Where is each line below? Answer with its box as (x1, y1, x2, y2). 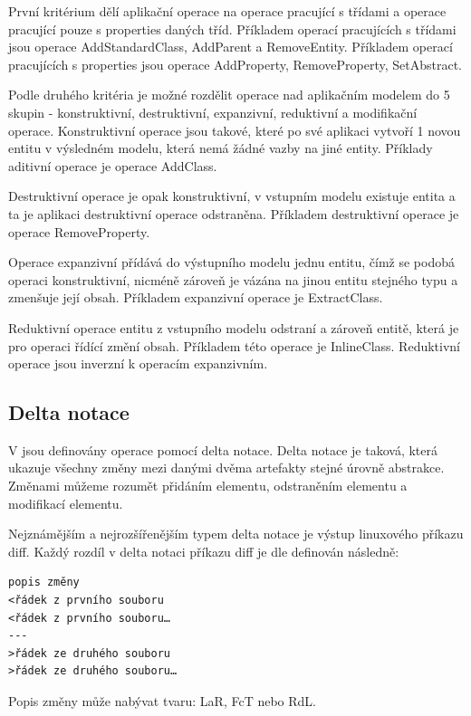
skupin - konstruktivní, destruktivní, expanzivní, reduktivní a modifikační (8, 102, 418, 121)
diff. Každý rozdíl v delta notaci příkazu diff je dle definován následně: (8, 541, 399, 560)
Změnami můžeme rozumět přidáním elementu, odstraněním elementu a (8, 476, 408, 495)
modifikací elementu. (8, 493, 123, 512)
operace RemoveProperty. (8, 222, 150, 241)
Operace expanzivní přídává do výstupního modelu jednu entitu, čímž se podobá (8, 253, 456, 272)
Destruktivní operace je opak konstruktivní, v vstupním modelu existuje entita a (8, 186, 456, 205)
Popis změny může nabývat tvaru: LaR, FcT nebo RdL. (8, 692, 316, 711)
